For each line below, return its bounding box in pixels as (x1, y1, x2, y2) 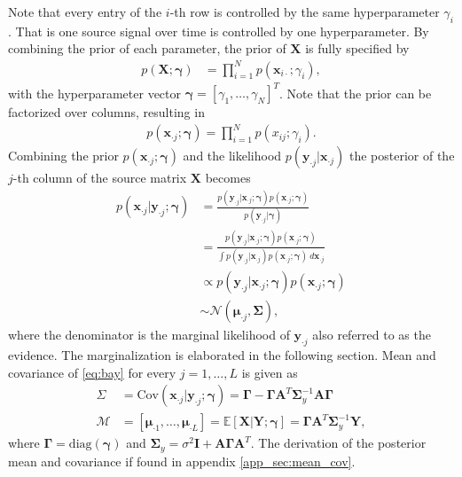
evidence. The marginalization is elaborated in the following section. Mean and (8, 345, 436, 364)
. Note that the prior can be (279, 83, 432, 102)
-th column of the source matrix (12, 168, 187, 187)
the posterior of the (348, 146, 455, 165)
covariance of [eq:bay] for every (8, 363, 176, 381)
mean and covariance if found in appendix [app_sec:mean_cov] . (8, 451, 356, 470)
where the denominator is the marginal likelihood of (8, 325, 290, 344)
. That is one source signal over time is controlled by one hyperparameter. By (8, 21, 429, 40)
